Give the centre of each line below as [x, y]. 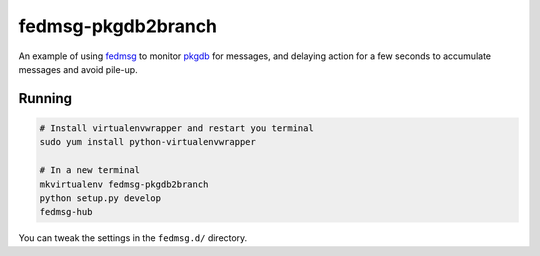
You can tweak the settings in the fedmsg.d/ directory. [133, 238]
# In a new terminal [89, 170]
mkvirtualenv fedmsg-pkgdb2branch [124, 184]
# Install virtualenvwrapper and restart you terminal [176, 128]
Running [45, 98]
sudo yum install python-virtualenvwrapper [148, 142]
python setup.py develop [100, 198]
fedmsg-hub [66, 212]
